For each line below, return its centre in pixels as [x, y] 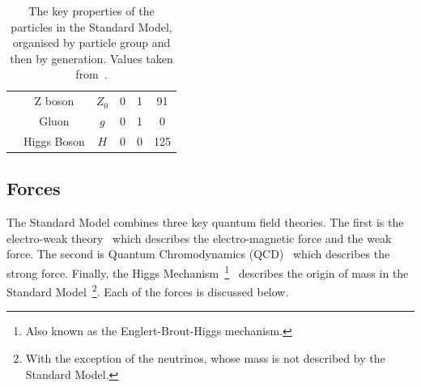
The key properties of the [91, 11]
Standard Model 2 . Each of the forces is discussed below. [148, 290]
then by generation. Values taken [91, 58]
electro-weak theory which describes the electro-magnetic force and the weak [199, 238]
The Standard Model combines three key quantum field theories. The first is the [205, 222]
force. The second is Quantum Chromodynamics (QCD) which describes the [198, 254]
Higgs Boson [54, 140]
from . [91, 74]
